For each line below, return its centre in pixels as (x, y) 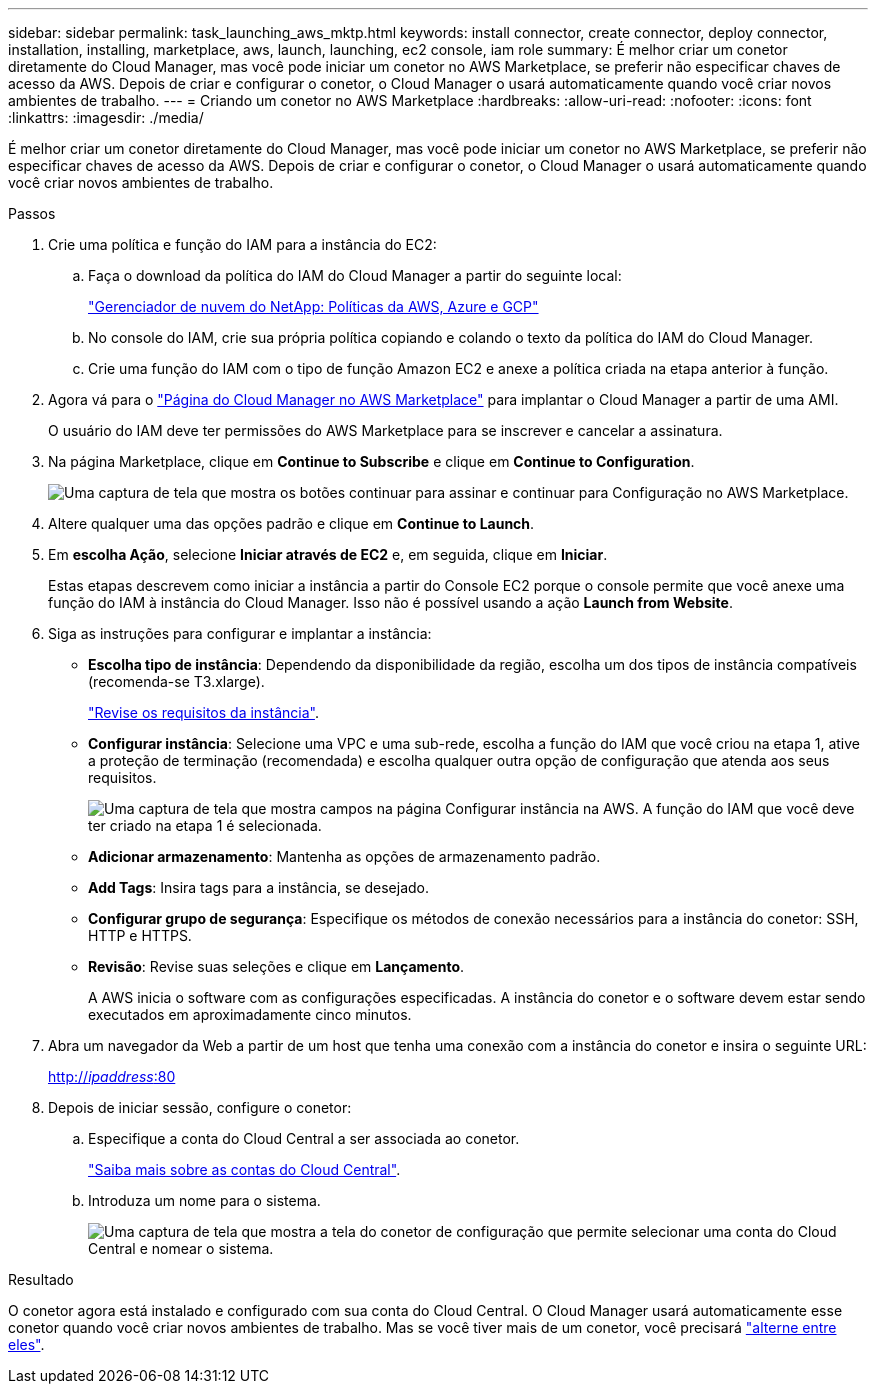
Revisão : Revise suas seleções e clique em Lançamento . (276, 966)
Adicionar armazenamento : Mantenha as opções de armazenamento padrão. (344, 856)
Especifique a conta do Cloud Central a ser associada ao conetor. (304, 1138)
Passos (32, 213)
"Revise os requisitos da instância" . (203, 712)
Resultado (41, 1279)
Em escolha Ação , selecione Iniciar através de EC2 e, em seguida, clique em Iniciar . (328, 554)
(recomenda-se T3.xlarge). (176, 681)
